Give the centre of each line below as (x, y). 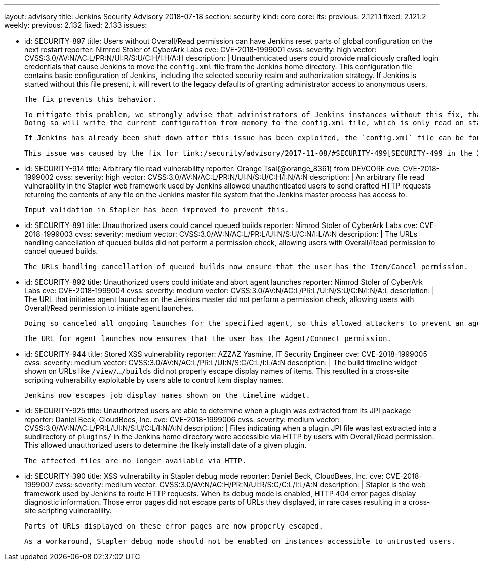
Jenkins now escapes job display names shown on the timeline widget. (167, 395)
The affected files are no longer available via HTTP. (135, 461)
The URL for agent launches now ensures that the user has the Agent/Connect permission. (208, 338)
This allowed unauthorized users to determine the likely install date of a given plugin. (166, 445)
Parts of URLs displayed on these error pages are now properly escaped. (174, 526)
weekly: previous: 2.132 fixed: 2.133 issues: (76, 25)
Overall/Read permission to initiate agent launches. (109, 308)
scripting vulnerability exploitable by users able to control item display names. (154, 380)
